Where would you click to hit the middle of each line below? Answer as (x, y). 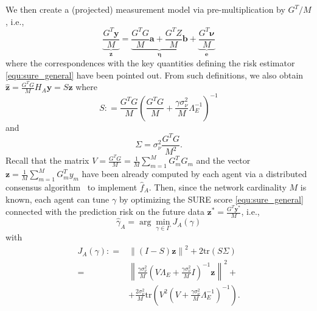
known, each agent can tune (57, 199)
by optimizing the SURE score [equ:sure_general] (211, 199)
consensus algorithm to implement (71, 187)
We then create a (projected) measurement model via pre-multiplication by (145, 9)
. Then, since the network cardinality (218, 187)
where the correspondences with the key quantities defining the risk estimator (150, 63)
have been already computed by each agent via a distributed (194, 174)
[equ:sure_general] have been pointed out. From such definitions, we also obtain (155, 75)
